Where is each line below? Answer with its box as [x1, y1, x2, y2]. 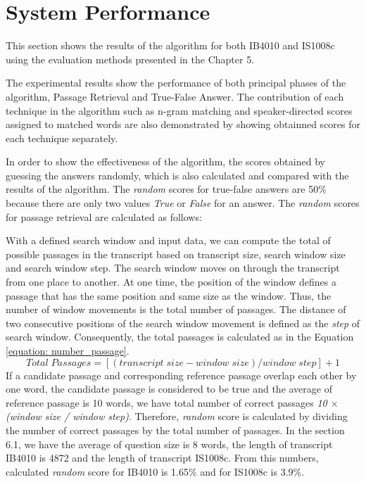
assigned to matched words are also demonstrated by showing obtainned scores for [6, 117, 360, 132]
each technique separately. [6, 130, 118, 145]
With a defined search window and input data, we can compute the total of [6, 233, 331, 248]
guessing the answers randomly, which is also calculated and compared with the [6, 167, 349, 182]
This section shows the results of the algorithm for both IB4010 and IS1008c [6, 38, 335, 53]
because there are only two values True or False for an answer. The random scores [6, 196, 360, 210]
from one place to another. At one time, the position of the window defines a [6, 274, 336, 289]
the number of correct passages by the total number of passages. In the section [6, 422, 345, 437]
